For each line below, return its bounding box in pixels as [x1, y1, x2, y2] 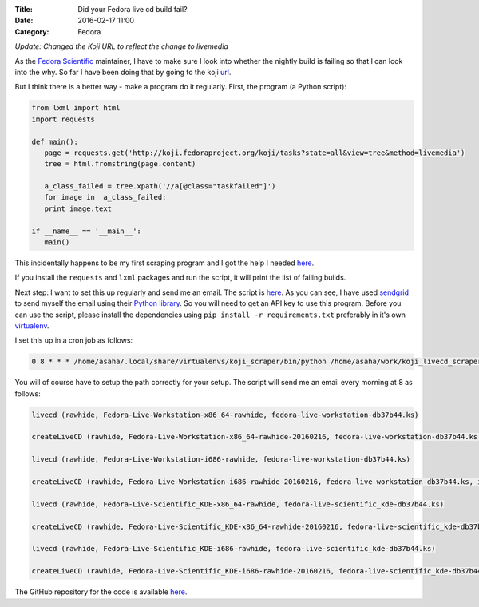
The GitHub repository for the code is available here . [14, 587, 188, 597]
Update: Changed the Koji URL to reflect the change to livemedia [14, 42, 229, 51]
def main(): [31, 137, 79, 146]
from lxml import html [31, 104, 121, 113]
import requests [31, 114, 96, 124]
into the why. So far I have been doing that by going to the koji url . [14, 67, 232, 77]
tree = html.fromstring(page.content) [44, 160, 196, 169]
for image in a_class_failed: [44, 192, 167, 202]
